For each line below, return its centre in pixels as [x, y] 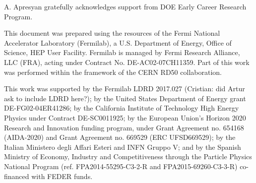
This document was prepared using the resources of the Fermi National [112, 33]
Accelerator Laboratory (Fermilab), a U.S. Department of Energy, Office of [118, 42]
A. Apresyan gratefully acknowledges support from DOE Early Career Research [125, 6]
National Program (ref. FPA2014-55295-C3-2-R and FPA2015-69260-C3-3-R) [121, 166]
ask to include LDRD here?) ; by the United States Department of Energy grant [125, 98]
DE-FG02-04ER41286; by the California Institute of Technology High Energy [122, 108]
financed [17, 176]
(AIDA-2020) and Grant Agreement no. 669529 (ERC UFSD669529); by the [120, 137]
